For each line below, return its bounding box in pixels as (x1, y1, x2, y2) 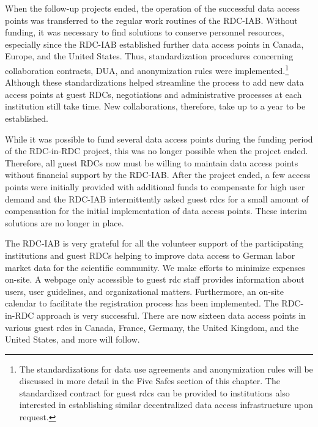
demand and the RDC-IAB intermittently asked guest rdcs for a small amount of (5, 192, 309, 205)
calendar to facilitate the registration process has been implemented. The (5, 297, 279, 310)
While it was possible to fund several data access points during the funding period (5, 132, 313, 145)
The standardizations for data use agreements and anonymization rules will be (19, 362, 313, 375)
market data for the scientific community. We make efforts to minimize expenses (5, 261, 305, 273)
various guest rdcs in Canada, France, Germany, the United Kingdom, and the (5, 321, 299, 333)
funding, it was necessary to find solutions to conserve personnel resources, (5, 26, 284, 39)
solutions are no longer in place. (5, 216, 124, 229)
